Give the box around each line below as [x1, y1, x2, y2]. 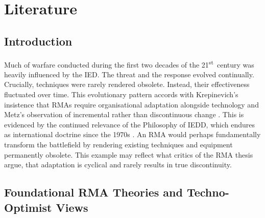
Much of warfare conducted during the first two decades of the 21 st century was [4, 57, 254, 70]
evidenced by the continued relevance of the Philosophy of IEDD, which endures [4, 119, 255, 129]
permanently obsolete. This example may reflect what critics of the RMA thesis [4, 149, 253, 160]
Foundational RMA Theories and [4, 184, 183, 200]
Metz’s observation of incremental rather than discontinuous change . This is [4, 109, 244, 120]
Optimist [4, 199, 52, 215]
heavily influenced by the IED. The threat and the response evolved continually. [4, 69, 254, 79]
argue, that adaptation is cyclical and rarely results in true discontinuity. [4, 159, 232, 170]
